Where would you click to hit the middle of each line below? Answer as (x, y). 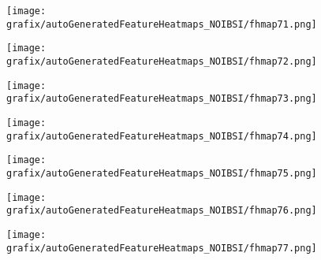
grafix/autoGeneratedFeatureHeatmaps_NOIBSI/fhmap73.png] (162, 99)
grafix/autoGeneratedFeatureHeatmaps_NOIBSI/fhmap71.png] (162, 24)
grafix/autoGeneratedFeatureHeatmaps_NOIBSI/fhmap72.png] (162, 61)
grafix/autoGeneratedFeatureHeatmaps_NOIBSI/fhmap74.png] (162, 136)
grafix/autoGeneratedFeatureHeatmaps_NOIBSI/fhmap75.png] (162, 173)
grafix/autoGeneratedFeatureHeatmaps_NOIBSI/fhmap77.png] (162, 248)
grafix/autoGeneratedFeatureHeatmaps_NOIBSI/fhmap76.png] (162, 211)
